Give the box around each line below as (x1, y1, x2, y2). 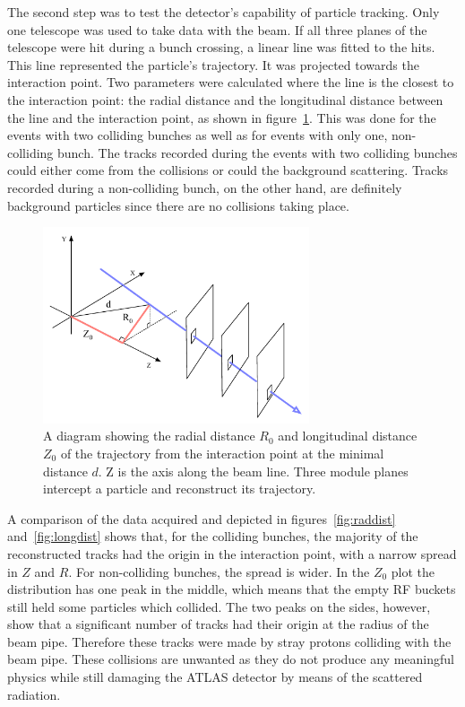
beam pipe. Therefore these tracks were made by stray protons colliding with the (7, 632, 452, 650)
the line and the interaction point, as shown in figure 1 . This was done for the (7, 108, 436, 127)
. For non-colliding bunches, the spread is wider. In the (68, 562, 370, 580)
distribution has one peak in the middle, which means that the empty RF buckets (7, 580, 456, 598)
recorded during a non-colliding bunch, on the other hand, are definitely (7, 178, 402, 196)
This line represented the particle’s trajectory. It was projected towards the (7, 55, 419, 74)
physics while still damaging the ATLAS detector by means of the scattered (7, 668, 423, 686)
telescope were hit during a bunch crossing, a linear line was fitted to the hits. (7, 38, 435, 57)
